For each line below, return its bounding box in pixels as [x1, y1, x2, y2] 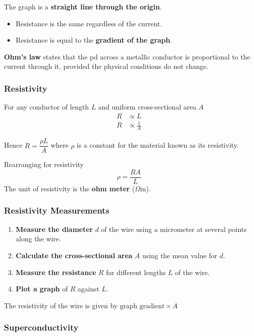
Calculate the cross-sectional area [15, 250, 132, 260]
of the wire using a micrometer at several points [101, 224, 247, 234]
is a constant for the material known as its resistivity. [76, 140, 239, 150]
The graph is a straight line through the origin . [4, 1, 162, 11]
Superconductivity [4, 321, 79, 334]
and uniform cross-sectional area [98, 102, 196, 112]
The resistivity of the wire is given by [4, 300, 118, 310]
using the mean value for [142, 250, 217, 260]
